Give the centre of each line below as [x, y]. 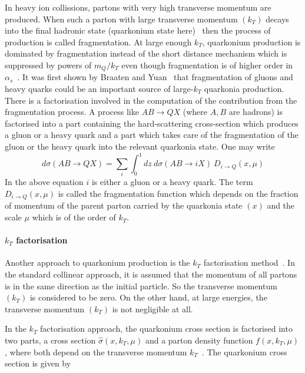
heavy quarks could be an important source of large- [99, 89]
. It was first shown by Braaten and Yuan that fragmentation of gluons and [155, 77]
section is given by [38, 363]
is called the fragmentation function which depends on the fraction [178, 193]
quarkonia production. [244, 89]
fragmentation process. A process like [72, 112]
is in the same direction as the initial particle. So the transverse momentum [141, 285]
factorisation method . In [249, 263]
